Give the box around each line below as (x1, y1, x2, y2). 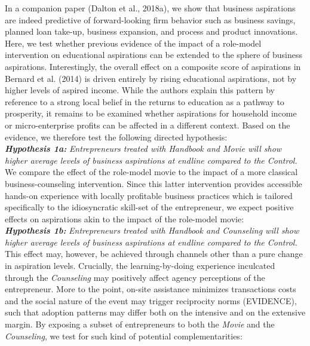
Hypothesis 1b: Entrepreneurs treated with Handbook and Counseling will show (5, 224, 299, 237)
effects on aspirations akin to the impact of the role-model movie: (5, 212, 244, 225)
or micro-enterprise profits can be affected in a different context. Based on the (5, 118, 290, 131)
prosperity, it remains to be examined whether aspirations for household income (5, 107, 297, 120)
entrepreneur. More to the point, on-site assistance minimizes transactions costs (5, 283, 296, 295)
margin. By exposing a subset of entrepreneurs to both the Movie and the (5, 318, 275, 330)
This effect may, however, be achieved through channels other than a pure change (5, 247, 303, 260)
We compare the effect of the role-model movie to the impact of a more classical (5, 166, 298, 178)
